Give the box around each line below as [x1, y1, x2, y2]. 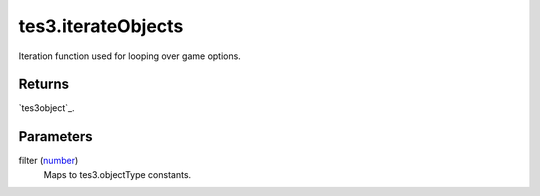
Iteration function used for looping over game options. [18, 50, 242, 62]
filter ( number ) [18, 155, 79, 167]
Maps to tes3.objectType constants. [43, 168, 192, 180]
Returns [18, 76, 70, 93]
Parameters [18, 128, 93, 145]
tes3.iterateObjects [18, 15, 184, 37]
